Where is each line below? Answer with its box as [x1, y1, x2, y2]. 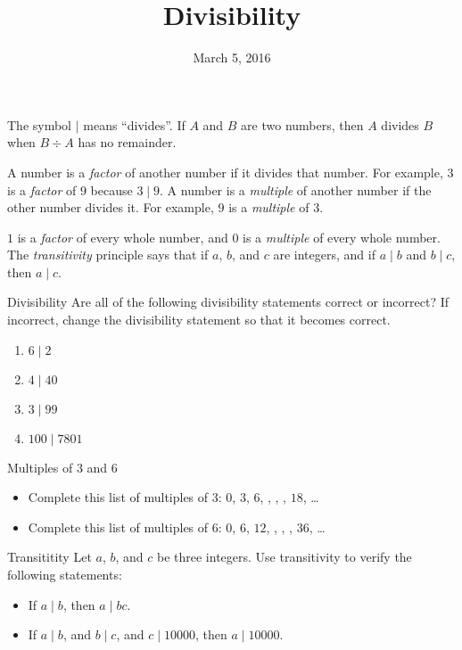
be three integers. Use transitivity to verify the [157, 547, 412, 566]
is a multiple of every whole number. [243, 227, 441, 246]
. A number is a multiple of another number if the [160, 180, 432, 199]
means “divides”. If [83, 115, 186, 134]
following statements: [7, 565, 122, 584]
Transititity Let [7, 547, 92, 566]
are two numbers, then [241, 115, 364, 134]
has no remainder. [78, 133, 177, 152]
